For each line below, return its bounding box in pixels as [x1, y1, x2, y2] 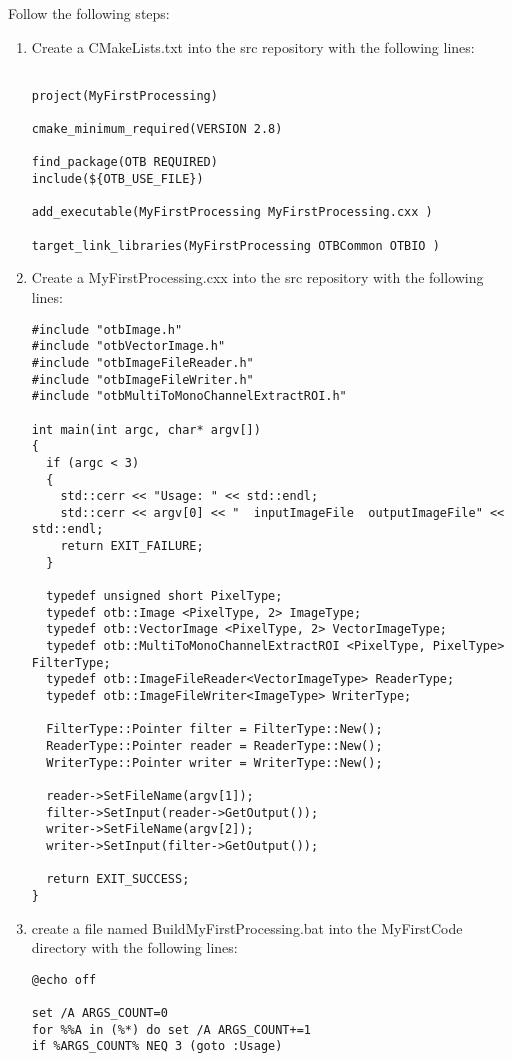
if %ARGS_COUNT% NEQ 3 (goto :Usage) [31, 1039, 283, 1054]
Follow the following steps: [8, 3, 170, 23]
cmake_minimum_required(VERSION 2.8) [31, 122, 283, 137]
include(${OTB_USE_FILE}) [31, 172, 204, 187]
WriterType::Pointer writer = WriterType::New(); [46, 755, 383, 770]
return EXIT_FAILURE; [60, 539, 204, 554]
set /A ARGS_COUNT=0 [31, 1006, 168, 1021]
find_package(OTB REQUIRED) [31, 155, 218, 170]
